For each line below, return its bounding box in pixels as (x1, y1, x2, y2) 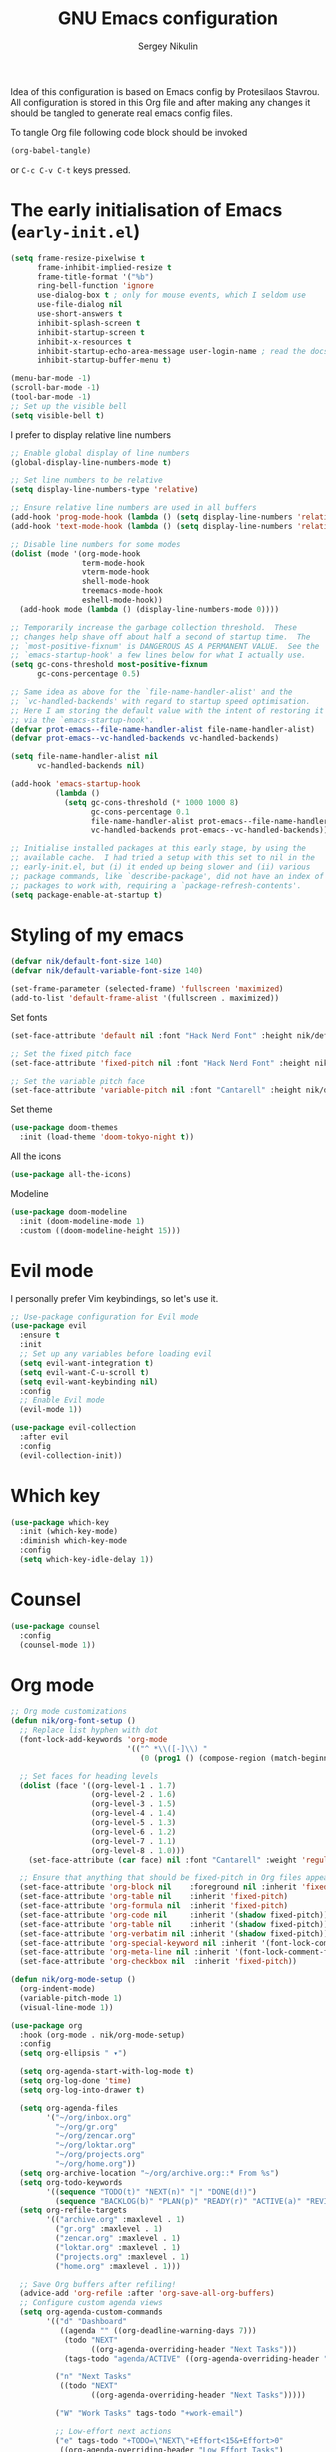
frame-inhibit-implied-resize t (36, 262, 172, 272)
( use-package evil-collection (10, 1423, 137, 1433)
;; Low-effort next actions (54, 2426, 172, 2436)
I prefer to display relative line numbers (10, 428, 172, 441)
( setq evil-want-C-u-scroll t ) (19, 1367, 150, 1377)
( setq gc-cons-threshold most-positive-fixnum (10, 660, 208, 670)
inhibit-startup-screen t (36, 327, 145, 337)
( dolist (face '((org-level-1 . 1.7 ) (19, 1780, 177, 1791)
